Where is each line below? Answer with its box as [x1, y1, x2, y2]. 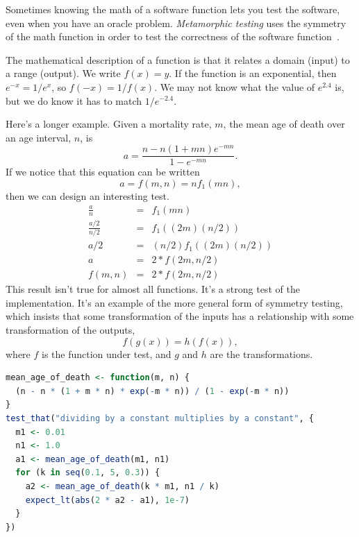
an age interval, [6, 130, 72, 144]
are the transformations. [210, 346, 313, 361]
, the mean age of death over [223, 117, 345, 131]
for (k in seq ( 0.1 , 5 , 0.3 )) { [15, 468, 160, 478]
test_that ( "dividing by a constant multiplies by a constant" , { [6, 413, 314, 423]
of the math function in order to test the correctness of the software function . [6, 29, 340, 44]
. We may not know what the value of [154, 79, 315, 94]
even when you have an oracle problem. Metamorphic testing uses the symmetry [6, 15, 347, 30]
